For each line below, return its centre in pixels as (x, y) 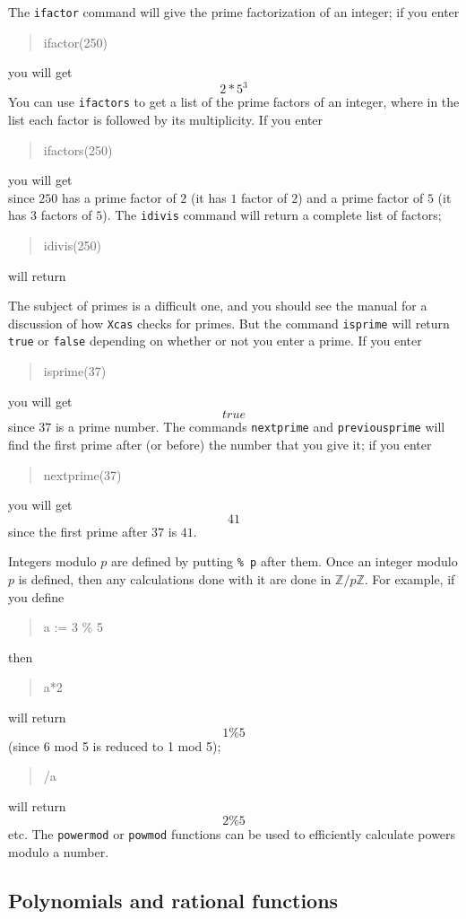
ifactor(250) (76, 42)
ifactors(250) (78, 149)
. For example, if (410, 579)
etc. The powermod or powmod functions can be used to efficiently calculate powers (232, 834)
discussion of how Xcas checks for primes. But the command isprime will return (229, 323)
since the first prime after (78, 531)
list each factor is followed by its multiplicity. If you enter (166, 119)
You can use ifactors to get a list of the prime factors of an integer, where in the (234, 102)
